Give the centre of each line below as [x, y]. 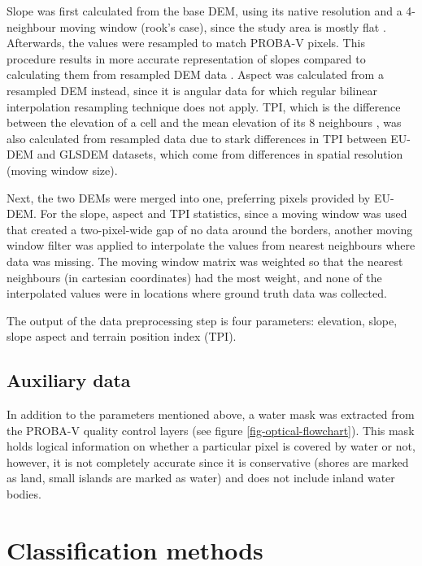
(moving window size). [62, 170]
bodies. [24, 494]
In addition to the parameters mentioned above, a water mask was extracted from [211, 414]
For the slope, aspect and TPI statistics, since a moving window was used [224, 213]
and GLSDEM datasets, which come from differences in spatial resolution [220, 154]
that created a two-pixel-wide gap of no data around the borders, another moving [210, 229]
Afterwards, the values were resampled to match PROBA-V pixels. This [186, 43]
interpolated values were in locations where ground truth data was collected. [197, 293]
